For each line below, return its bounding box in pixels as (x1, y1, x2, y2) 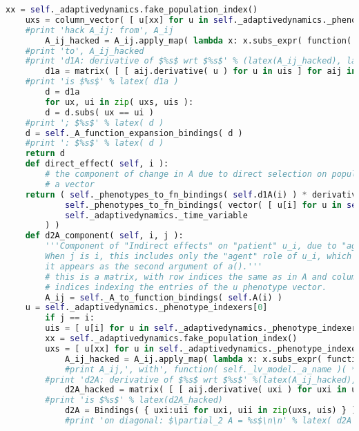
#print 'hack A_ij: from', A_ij (25, 25, 174, 35)
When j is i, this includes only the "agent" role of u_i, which (45, 251, 352, 261)
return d (25, 149, 65, 159)
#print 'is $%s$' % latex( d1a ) (25, 77, 179, 87)
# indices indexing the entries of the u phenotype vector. (45, 282, 327, 292)
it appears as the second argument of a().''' (45, 261, 263, 271)
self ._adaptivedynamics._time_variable (64, 210, 248, 220)
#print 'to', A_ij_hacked (25, 46, 144, 56)
